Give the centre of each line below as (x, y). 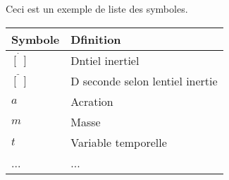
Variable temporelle (119, 142)
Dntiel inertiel (105, 60)
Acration (92, 101)
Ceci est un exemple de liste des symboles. (97, 8)
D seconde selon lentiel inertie (144, 80)
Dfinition (96, 39)
